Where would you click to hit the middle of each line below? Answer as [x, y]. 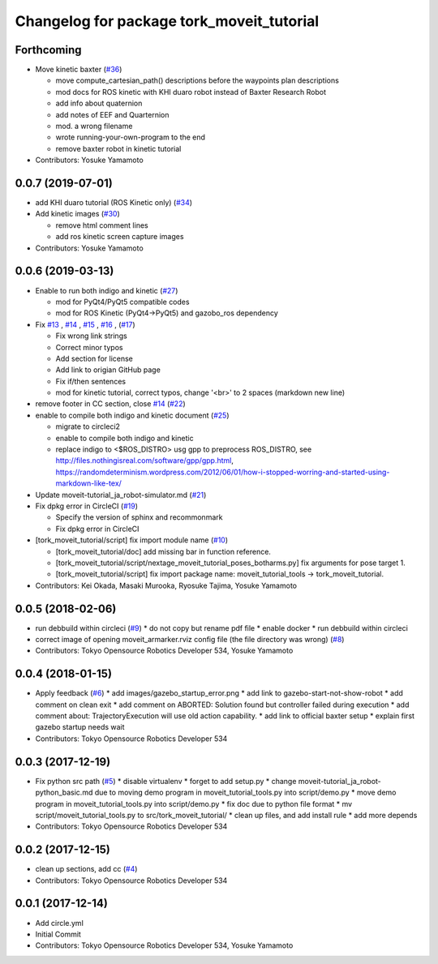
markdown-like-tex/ [88, 483]
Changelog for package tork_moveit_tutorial [167, 21]
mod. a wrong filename [94, 126]
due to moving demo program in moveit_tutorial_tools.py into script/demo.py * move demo [245, 793]
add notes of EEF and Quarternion [112, 114]
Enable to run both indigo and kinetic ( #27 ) [107, 290]
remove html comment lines [102, 225]
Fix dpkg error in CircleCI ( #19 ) [86, 506]
